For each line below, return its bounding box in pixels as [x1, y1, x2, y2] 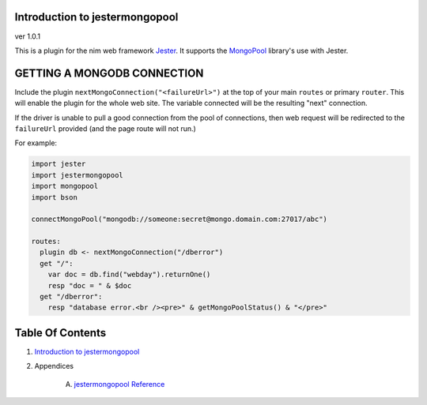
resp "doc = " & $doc [47, 281, 132, 290]
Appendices [34, 362, 74, 371]
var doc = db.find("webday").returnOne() [47, 270, 211, 279]
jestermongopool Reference [74, 379, 165, 388]
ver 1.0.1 [14, 32, 41, 41]
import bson [31, 193, 78, 201]
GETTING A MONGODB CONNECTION [14, 66, 204, 80]
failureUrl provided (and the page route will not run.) [14, 123, 197, 133]
